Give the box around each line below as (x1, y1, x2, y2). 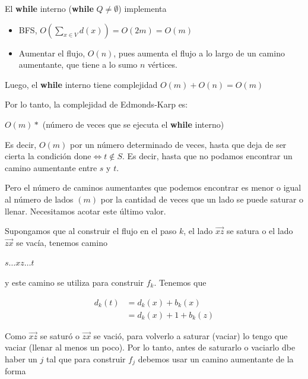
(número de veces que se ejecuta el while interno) (42, 118, 224, 130)
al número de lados (5, 192, 74, 205)
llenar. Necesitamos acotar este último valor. (5, 204, 166, 217)
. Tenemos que (154, 276, 207, 288)
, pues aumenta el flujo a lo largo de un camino (113, 46, 285, 59)
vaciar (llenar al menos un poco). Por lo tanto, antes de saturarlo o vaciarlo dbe (5, 341, 296, 353)
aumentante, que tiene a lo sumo (18, 58, 138, 71)
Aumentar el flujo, (18, 46, 85, 59)
